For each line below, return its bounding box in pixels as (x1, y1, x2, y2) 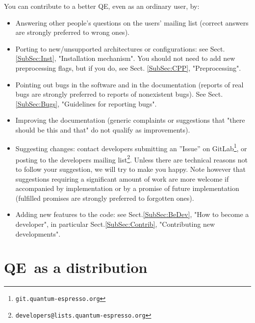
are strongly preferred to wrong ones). (15, 27, 129, 37)
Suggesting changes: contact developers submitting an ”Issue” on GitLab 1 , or (15, 141, 247, 153)
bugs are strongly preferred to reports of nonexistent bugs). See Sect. (15, 89, 223, 99)
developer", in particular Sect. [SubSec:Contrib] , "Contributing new (15, 219, 215, 229)
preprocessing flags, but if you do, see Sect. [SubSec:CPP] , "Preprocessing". (15, 62, 241, 73)
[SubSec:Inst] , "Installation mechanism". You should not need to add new (15, 53, 235, 63)
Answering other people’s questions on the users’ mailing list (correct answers (15, 17, 249, 27)
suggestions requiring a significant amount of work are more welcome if (15, 173, 229, 184)
